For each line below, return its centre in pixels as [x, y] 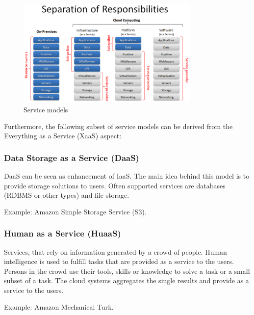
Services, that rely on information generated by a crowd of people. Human [115, 251]
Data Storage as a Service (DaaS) [72, 157]
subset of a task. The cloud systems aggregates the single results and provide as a [127, 280]
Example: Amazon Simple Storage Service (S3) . [75, 211]
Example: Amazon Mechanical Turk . [59, 306]
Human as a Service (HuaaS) [63, 233]
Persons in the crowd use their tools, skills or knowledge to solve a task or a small [127, 271]
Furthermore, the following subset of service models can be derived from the [118, 126]
